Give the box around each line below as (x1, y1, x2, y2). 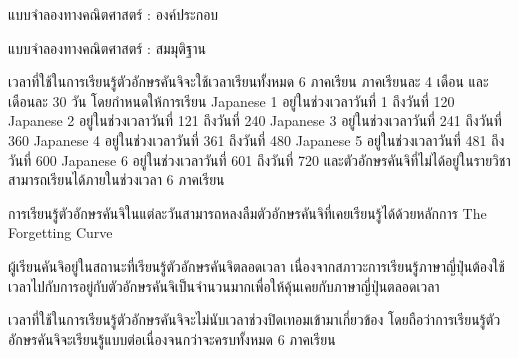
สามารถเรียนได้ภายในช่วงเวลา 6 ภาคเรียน (8, 169, 225, 190)
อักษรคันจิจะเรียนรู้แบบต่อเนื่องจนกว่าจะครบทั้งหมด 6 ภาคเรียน (8, 328, 336, 349)
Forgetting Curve (8, 222, 113, 243)
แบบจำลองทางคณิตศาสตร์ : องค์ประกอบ (8, 4, 219, 24)
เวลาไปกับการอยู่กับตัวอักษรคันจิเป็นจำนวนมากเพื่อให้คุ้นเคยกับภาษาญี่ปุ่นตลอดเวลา (8, 275, 440, 296)
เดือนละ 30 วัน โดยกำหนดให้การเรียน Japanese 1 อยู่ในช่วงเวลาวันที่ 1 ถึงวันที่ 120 (8, 90, 455, 111)
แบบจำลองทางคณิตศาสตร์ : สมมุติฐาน (8, 37, 206, 58)
